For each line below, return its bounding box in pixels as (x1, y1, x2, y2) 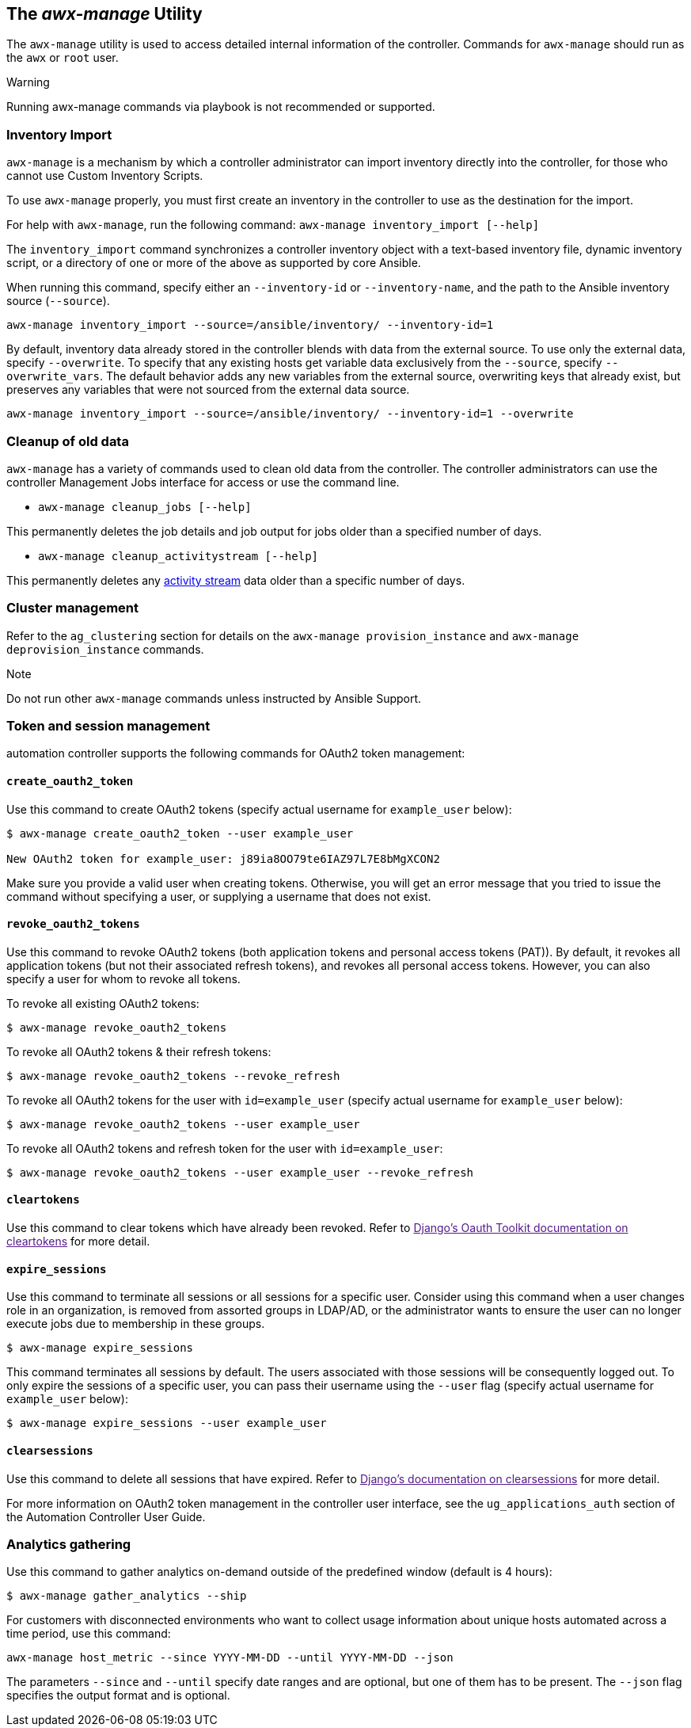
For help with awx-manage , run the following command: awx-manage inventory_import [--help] (6, 218, 540, 232)
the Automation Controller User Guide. (6, 1509, 206, 1524)
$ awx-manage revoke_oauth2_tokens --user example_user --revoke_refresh (6, 1165, 474, 1179)
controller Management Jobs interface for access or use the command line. (6, 475, 400, 489)
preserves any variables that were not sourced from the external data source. (6, 383, 410, 397)
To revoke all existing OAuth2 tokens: (6, 996, 199, 1010)
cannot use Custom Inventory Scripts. (6, 169, 203, 183)
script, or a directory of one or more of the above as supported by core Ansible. (6, 256, 421, 270)
